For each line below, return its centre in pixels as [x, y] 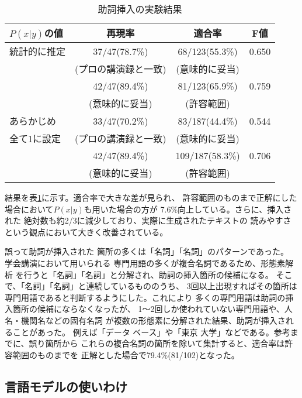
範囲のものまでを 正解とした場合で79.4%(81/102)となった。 [126, 354]
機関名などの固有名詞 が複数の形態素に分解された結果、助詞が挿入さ [153, 320]
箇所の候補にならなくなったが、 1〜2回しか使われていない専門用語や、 [148, 309]
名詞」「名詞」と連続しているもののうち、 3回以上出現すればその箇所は [161, 286]
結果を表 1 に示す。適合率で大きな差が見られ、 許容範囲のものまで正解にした [151, 197]
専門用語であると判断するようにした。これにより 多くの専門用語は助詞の [145, 297]
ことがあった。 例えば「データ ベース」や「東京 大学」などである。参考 [151, 332]
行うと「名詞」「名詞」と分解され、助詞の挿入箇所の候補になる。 [148, 274]
